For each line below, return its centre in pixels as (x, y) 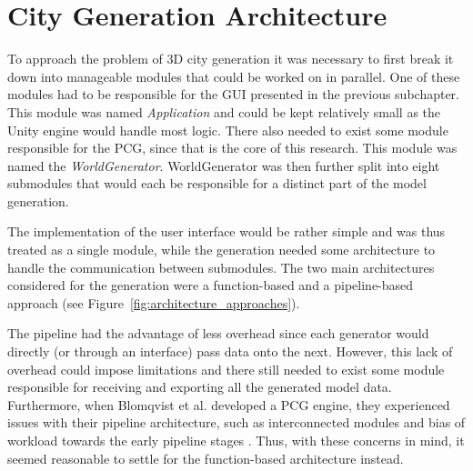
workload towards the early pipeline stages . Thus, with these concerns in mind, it (236, 440)
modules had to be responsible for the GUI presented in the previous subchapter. (233, 94)
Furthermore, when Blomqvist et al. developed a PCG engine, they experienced (229, 404)
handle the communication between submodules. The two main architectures (221, 267)
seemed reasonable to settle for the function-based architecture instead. (206, 458)
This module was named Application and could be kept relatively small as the (224, 111)
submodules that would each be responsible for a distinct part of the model (217, 183)
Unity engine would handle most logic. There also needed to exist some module (228, 130)
